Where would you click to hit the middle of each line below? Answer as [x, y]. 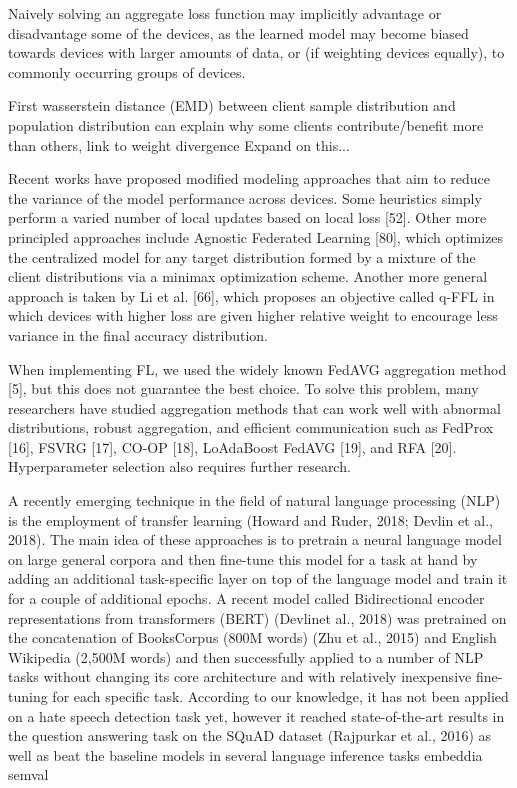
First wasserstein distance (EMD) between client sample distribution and [232, 105]
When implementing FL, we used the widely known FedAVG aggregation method [257, 368]
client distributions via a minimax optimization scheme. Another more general [248, 276]
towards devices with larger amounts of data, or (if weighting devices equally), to [256, 52]
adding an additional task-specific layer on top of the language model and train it [258, 578]
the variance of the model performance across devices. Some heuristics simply [245, 197]
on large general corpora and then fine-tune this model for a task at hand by [243, 558]
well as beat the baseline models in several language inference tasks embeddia [245, 754]
